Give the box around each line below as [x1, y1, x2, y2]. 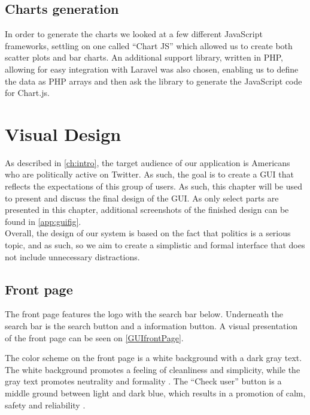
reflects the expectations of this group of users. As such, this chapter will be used [5, 180, 303, 193]
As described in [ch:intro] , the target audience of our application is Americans [5, 156, 290, 169]
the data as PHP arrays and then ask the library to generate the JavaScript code [5, 74, 302, 87]
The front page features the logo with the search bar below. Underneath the [5, 308, 284, 320]
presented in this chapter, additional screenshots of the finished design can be [5, 203, 289, 216]
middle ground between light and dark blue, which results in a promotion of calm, [5, 387, 306, 399]
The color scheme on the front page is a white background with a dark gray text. [5, 351, 302, 364]
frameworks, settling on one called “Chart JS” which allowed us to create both [5, 39, 293, 52]
